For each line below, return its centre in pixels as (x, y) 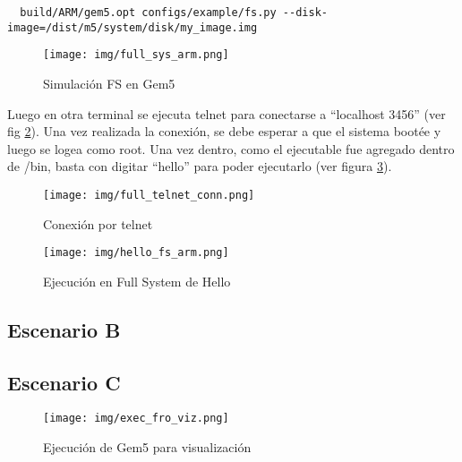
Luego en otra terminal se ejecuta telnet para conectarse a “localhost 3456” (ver (227, 113)
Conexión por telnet (98, 223)
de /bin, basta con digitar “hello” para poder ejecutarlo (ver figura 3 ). (200, 166)
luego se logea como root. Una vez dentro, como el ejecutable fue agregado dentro (231, 148)
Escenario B (64, 329)
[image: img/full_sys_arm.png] (136, 55)
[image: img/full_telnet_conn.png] (149, 195)
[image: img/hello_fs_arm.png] (136, 253)
